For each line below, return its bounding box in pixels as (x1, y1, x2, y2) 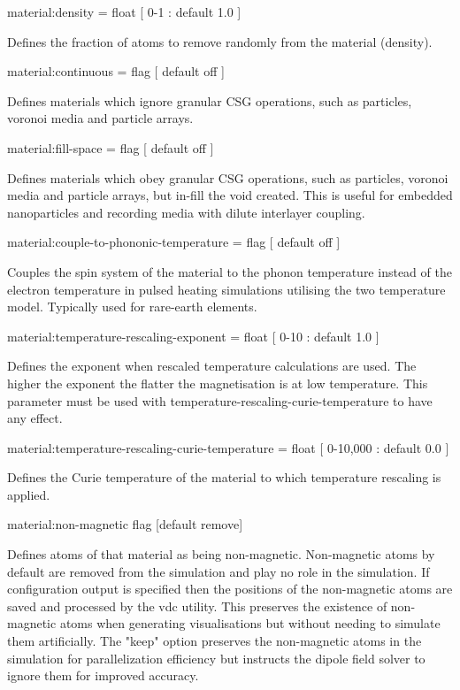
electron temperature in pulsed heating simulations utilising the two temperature (7, 280, 446, 298)
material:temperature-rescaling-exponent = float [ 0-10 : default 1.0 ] (7, 326, 379, 345)
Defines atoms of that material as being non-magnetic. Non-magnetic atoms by (7, 545, 435, 563)
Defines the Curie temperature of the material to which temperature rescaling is (7, 468, 441, 487)
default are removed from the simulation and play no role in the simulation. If (7, 562, 430, 580)
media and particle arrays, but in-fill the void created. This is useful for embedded (7, 186, 453, 204)
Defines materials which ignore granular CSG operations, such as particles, (7, 91, 412, 110)
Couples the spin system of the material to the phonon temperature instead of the (7, 262, 452, 280)
